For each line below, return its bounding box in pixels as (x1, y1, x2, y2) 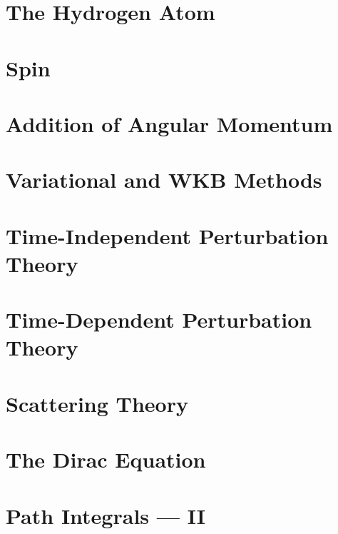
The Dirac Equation (6, 445, 206, 474)
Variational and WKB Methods (6, 165, 322, 194)
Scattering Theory (6, 388, 188, 418)
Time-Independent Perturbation (6, 221, 329, 250)
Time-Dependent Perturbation (6, 305, 312, 334)
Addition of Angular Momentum (6, 109, 333, 138)
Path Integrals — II (6, 500, 206, 530)
